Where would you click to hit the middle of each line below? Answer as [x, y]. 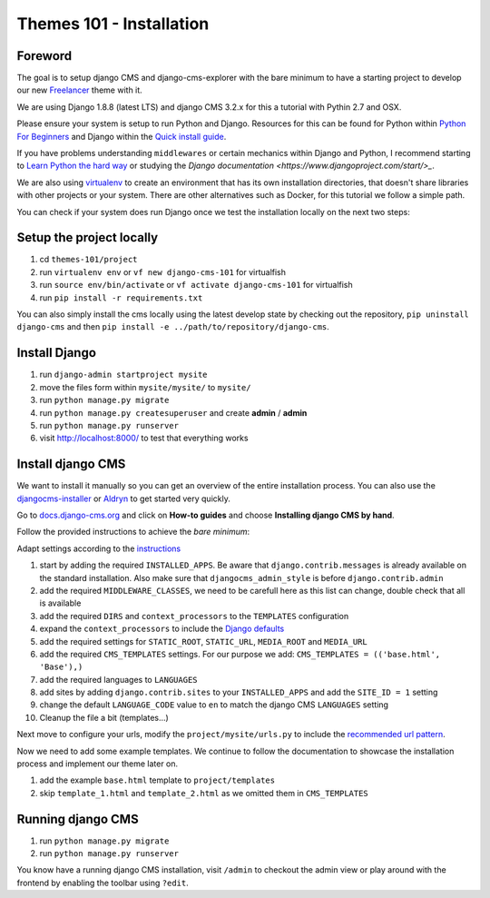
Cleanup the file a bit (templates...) [104, 717]
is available [60, 603]
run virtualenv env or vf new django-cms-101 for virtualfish [162, 271]
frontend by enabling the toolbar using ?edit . [103, 883]
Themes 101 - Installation [113, 24]
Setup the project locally [88, 237]
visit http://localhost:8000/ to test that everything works [144, 438]
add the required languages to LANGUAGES [119, 679]
